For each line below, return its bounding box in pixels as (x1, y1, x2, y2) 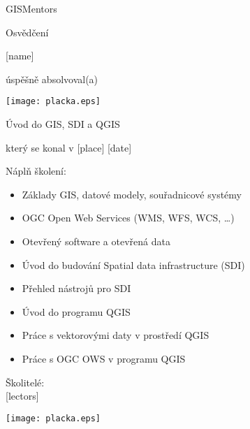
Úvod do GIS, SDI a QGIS (6, 117, 120, 131)
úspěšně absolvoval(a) (6, 71, 98, 86)
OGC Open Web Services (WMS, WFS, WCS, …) (22, 210, 235, 225)
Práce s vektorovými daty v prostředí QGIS (22, 328, 209, 342)
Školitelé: (6, 375, 45, 389)
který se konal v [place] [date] (6, 140, 132, 154)
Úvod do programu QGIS (22, 304, 131, 319)
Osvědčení (6, 24, 49, 39)
